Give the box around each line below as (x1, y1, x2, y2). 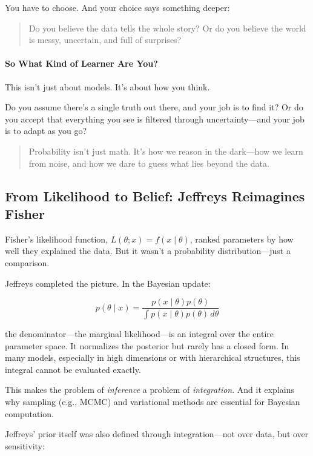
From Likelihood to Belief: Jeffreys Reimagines (5, 186, 305, 205)
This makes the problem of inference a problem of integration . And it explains (5, 383, 294, 396)
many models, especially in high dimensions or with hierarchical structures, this (5, 351, 300, 364)
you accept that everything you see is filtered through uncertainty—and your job (5, 112, 305, 125)
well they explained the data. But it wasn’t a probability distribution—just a (5, 244, 291, 257)
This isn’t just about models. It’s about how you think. (5, 80, 210, 93)
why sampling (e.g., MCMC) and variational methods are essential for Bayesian (5, 395, 300, 407)
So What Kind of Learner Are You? (5, 57, 158, 70)
